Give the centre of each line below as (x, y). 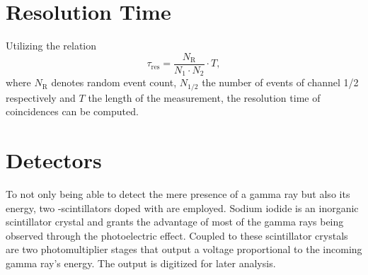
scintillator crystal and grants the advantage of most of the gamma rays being (175, 222)
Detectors (54, 160)
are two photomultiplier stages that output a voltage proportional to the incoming (184, 249)
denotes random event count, (114, 82)
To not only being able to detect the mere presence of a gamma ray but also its (178, 194)
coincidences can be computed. (72, 111)
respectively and (41, 97)
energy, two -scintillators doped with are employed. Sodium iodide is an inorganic (182, 207)
